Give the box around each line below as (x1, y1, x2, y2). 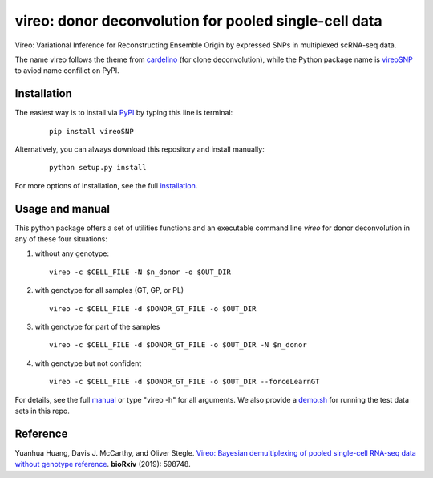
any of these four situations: (14, 234, 107, 244)
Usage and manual (14, 201, 110, 216)
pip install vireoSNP (49, 127, 134, 136)
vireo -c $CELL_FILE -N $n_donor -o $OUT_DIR (49, 267, 232, 277)
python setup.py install (49, 163, 147, 172)
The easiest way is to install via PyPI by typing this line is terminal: (14, 108, 233, 118)
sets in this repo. (14, 406, 70, 415)
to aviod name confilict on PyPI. (14, 66, 119, 75)
